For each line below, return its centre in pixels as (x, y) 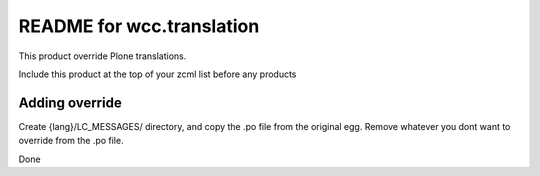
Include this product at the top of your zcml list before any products (157, 74)
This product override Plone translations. (102, 56)
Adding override (70, 102)
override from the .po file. (71, 141)
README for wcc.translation (139, 26)
